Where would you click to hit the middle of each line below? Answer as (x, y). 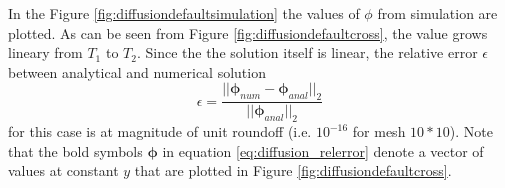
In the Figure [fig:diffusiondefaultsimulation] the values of (184, 13)
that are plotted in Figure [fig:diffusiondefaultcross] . (293, 170)
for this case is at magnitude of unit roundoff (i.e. (160, 131)
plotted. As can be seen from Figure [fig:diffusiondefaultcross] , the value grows (248, 32)
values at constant (63, 170)
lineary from (45, 52)
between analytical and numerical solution (137, 71)
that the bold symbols (75, 150)
